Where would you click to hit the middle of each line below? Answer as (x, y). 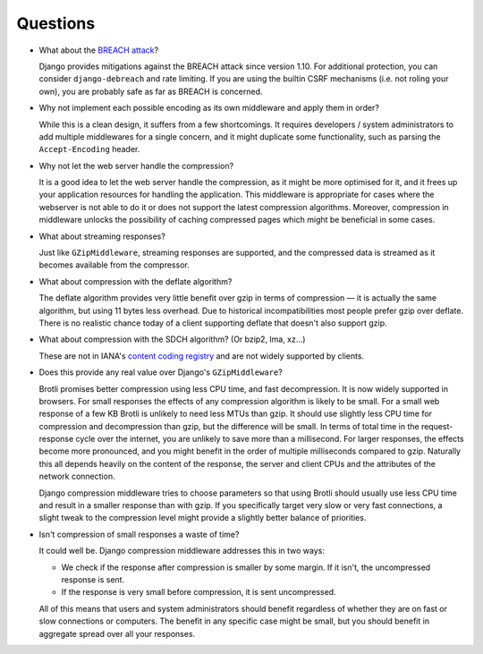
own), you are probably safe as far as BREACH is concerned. (151, 91)
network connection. (77, 476)
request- (437, 426)
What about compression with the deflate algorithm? (136, 281)
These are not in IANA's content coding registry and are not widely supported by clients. (202, 356)
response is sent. (93, 580)
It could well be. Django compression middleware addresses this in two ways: (182, 551)
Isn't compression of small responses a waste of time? (139, 534)
